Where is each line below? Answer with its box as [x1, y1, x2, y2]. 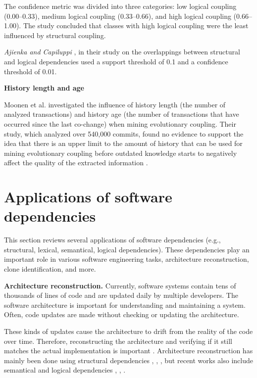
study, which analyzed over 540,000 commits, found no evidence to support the [4, 128, 244, 139]
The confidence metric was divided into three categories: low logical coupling [4, 1, 237, 11]
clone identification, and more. [4, 264, 96, 274]
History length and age [4, 83, 84, 93]
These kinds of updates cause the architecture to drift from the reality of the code [4, 326, 253, 336]
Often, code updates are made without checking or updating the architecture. [4, 309, 239, 320]
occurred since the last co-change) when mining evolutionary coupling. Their [4, 118, 236, 129]
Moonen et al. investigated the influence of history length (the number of [4, 99, 226, 109]
